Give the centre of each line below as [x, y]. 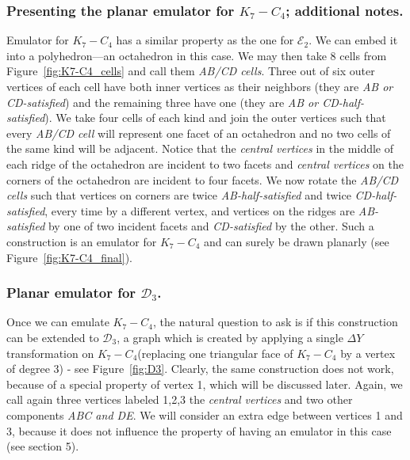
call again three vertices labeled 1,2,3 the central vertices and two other [180, 399]
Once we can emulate [58, 322]
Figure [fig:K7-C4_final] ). [69, 257]
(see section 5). [43, 446]
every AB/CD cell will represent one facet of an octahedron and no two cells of [199, 133]
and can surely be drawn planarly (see [297, 241]
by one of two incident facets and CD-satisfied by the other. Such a [211, 226]
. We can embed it [353, 40]
